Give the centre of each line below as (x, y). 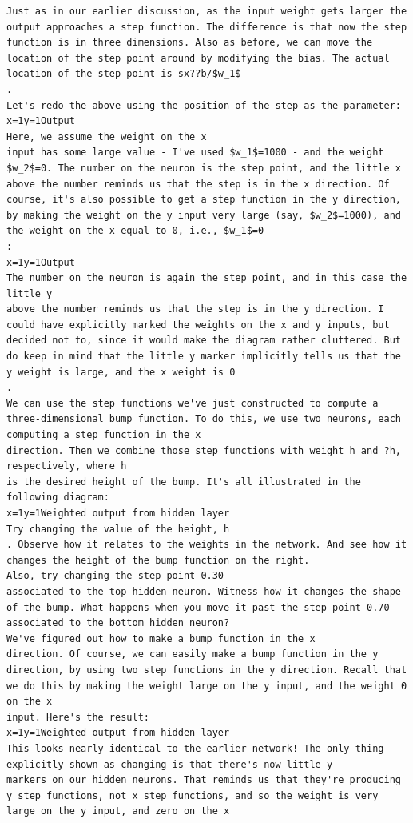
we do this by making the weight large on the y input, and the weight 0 (207, 686)
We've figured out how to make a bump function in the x (161, 638)
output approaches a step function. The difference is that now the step (207, 27)
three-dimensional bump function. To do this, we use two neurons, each (204, 419)
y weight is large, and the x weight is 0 (121, 372)
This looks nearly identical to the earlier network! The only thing (195, 748)
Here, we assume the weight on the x (107, 136)
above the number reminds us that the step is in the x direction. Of (198, 184)
